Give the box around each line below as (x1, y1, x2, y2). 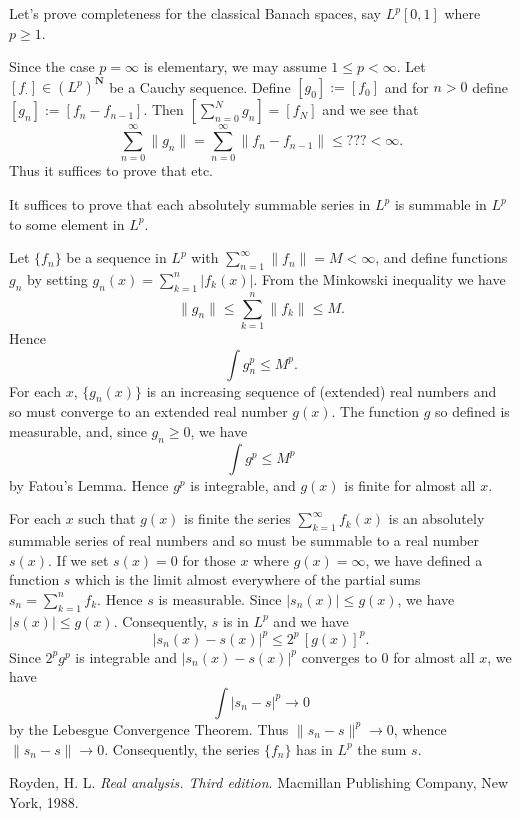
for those (182, 549, 236, 570)
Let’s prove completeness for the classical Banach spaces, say (9, 3, 381, 23)
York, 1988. (9, 791, 79, 812)
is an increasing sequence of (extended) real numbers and (146, 380, 497, 401)
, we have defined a (365, 549, 483, 570)
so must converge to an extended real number (9, 401, 288, 422)
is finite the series (184, 508, 291, 529)
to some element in (9, 213, 125, 234)
